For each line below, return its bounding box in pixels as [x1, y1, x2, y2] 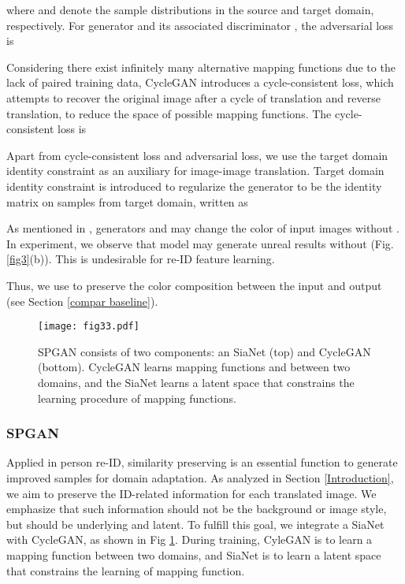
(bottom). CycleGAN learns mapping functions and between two [38, 359, 351, 375]
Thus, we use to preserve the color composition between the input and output [6, 277, 382, 293]
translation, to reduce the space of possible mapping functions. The [6, 105, 332, 121]
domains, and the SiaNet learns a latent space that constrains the [38, 374, 355, 390]
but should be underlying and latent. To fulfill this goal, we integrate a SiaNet [6, 515, 385, 532]
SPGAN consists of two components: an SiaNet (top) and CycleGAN [38, 343, 371, 359]
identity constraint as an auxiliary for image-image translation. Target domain [6, 162, 385, 179]
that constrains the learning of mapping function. [6, 562, 245, 578]
